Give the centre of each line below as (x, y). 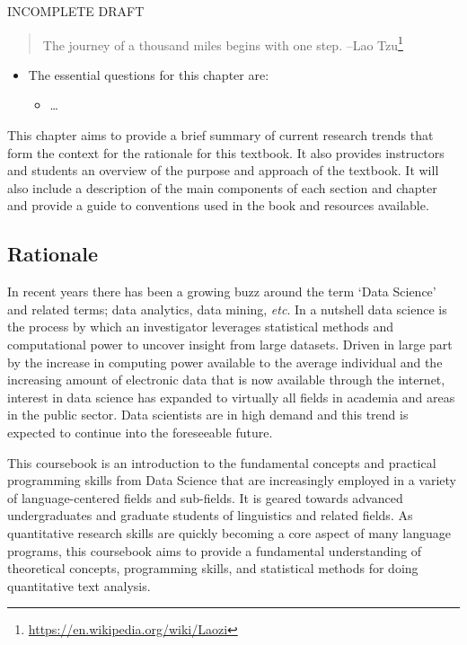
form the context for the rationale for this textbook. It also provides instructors (226, 152)
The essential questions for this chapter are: (149, 74)
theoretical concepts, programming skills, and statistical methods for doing (213, 568)
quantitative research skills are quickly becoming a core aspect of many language (229, 532)
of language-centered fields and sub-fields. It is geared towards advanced (205, 497)
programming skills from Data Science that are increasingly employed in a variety (232, 480)
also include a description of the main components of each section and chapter (222, 187)
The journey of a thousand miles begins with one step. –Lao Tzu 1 (223, 43)
